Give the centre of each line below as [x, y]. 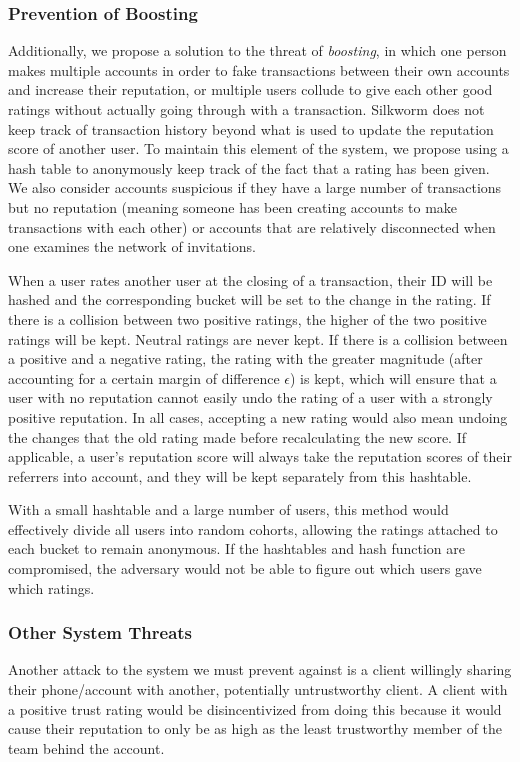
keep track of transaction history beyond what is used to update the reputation [251, 128]
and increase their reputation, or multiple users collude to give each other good [250, 89]
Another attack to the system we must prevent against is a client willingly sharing [260, 669]
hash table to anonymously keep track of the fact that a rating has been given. [249, 167]
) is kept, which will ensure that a [393, 377]
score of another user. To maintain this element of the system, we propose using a [258, 148]
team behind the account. [86, 747]
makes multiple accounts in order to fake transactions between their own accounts [259, 69]
